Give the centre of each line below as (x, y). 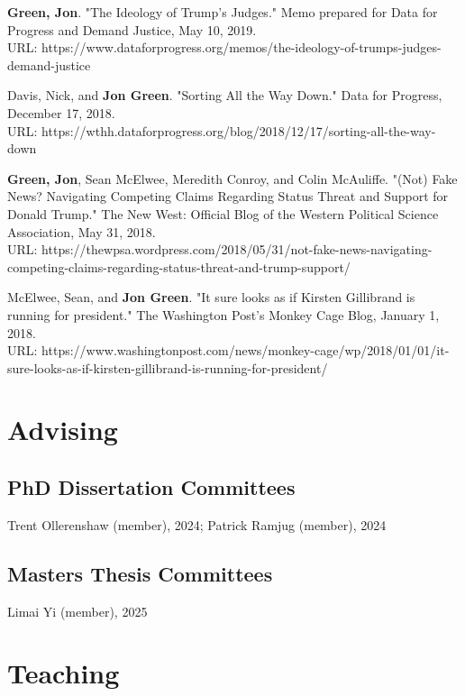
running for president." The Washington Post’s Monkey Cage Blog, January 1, (223, 314)
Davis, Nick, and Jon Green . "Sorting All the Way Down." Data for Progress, (225, 95)
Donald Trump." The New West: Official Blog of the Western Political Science (223, 213)
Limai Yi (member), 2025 (77, 611)
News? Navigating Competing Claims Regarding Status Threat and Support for (228, 196)
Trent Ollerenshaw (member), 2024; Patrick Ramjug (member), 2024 (197, 524)
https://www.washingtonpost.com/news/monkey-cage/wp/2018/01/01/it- (246, 350)
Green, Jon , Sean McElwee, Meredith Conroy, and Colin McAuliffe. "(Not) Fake (232, 178)
